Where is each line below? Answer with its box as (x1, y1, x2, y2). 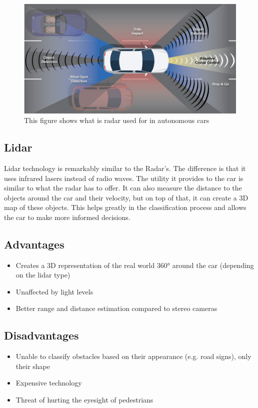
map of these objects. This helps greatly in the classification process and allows (4, 202, 246, 212)
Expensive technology (15, 377, 82, 388)
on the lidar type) (15, 269, 70, 280)
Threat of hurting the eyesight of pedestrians (15, 394, 153, 405)
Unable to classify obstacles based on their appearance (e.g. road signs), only (15, 351, 251, 361)
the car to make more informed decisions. (4, 211, 130, 222)
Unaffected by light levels (15, 286, 93, 296)
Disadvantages (4, 327, 79, 343)
